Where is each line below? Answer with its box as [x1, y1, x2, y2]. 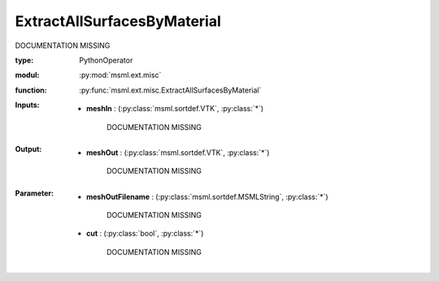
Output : [15, 144, 42, 153]
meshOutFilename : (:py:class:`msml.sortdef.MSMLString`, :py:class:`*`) [86, 192, 328, 201]
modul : [15, 70, 40, 80]
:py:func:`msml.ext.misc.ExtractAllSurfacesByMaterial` [79, 85, 262, 95]
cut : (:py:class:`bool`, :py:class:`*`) [86, 228, 204, 239]
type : [15, 55, 34, 65]
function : [15, 85, 48, 95]
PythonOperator [79, 55, 133, 65]
